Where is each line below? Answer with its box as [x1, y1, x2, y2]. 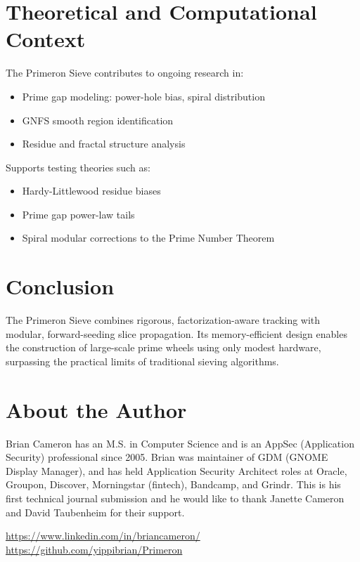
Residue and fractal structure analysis [22, 136, 186, 151]
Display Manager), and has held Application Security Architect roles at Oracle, [6, 463, 347, 478]
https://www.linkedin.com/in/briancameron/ [6, 528, 200, 543]
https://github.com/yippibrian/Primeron [6, 542, 183, 556]
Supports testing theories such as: [6, 159, 150, 174]
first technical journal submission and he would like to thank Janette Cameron [6, 491, 345, 506]
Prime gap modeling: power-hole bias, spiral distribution [22, 89, 265, 103]
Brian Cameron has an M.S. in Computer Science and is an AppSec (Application [6, 436, 354, 450]
